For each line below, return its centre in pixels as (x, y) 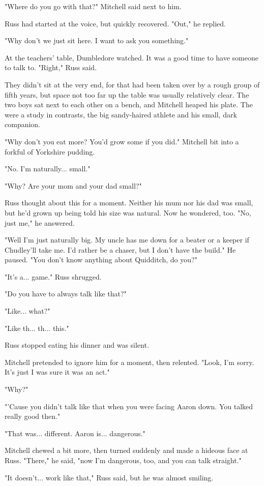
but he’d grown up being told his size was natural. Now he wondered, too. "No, (128, 212)
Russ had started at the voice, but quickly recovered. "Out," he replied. (115, 23)
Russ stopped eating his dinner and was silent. (77, 345)
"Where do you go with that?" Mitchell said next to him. (93, 6)
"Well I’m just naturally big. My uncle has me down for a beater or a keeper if (127, 240)
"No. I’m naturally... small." (48, 169)
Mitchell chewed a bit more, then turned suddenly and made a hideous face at (126, 450)
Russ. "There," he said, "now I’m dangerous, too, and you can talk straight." (123, 460)
